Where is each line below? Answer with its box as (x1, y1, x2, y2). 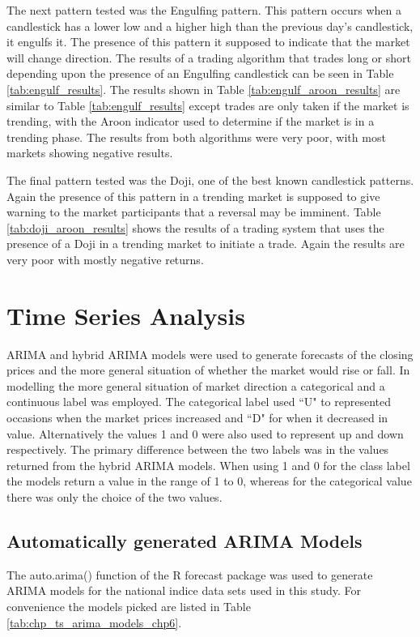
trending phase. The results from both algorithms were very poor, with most (6, 128, 386, 145)
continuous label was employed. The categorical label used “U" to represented (6, 393, 392, 410)
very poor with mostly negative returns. (6, 250, 204, 267)
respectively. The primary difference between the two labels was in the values (6, 441, 389, 458)
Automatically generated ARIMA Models (6, 528, 363, 553)
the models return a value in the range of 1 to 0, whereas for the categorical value (6, 472, 412, 490)
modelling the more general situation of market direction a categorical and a (6, 377, 385, 394)
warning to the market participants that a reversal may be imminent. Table (6, 203, 381, 220)
